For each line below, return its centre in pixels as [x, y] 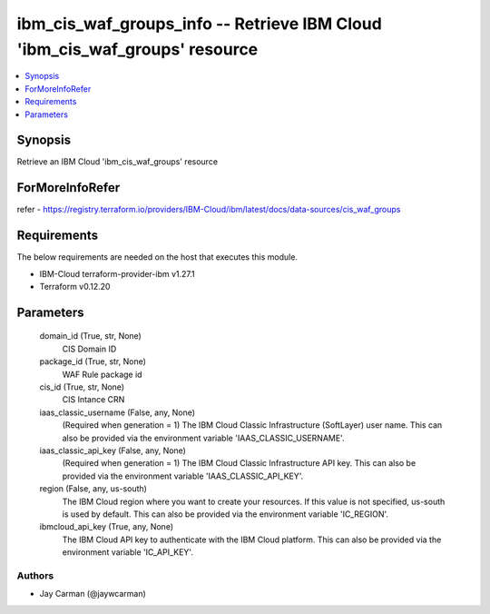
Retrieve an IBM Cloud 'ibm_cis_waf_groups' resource [117, 162]
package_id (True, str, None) [93, 361]
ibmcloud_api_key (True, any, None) [107, 527]
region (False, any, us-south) [93, 489]
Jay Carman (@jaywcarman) [93, 594]
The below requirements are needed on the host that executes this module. [157, 257]
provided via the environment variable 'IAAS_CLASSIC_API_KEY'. [183, 476]
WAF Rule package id [102, 374]
